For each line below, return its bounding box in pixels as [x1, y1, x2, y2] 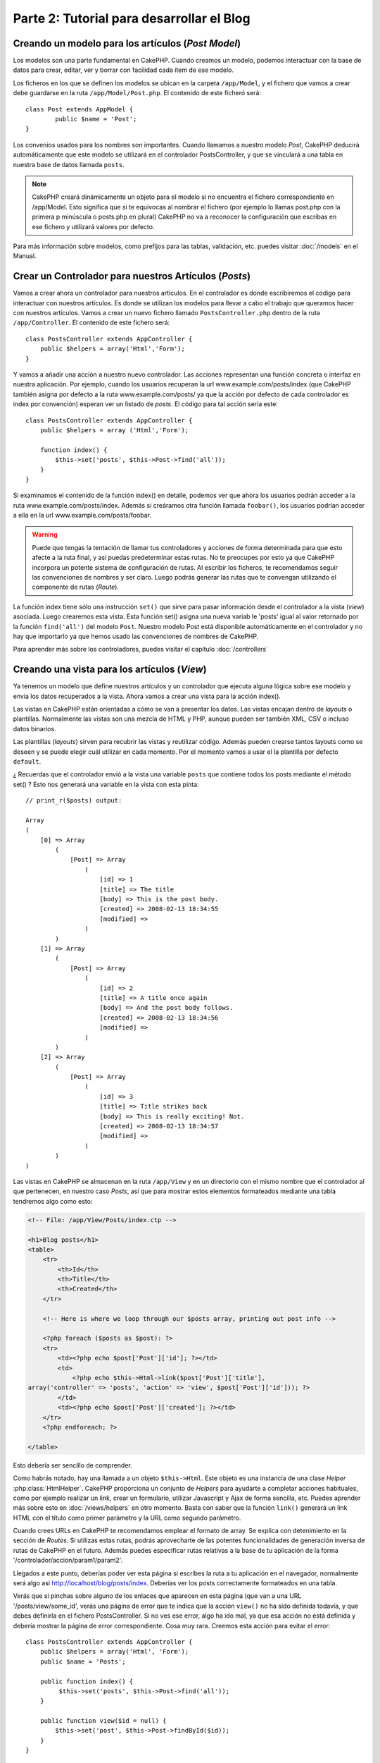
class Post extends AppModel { [25, 105, 134, 113]
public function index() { [39, 1677, 134, 1685]
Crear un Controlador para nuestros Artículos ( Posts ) [13, 270, 251, 282]
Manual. [13, 252, 37, 260]
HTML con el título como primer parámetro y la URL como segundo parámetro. [13, 1513, 241, 1522]
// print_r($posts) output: [25, 797, 122, 805]
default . [13, 757, 42, 765]
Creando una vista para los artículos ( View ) [13, 664, 207, 676]
